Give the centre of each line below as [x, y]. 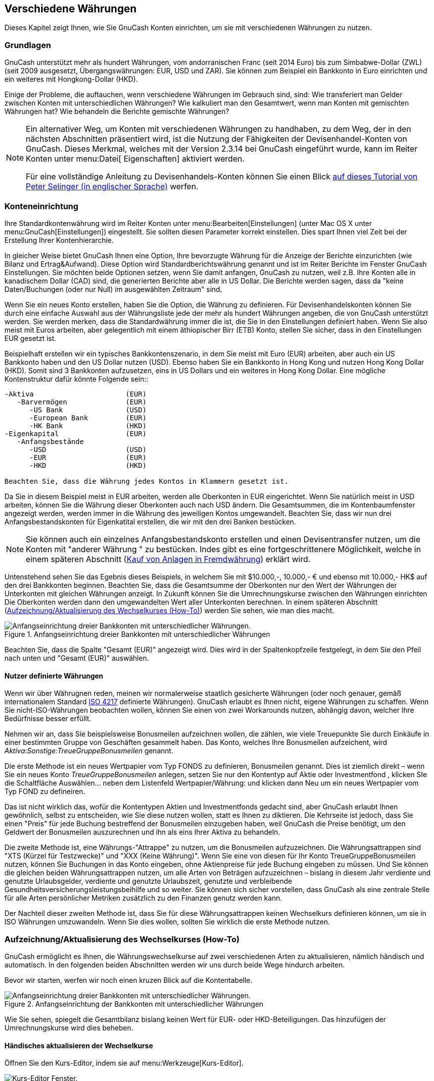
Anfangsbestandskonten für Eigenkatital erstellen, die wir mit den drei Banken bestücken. [150, 521]
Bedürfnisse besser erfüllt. [48, 719]
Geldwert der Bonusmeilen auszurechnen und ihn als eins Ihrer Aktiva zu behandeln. [142, 832]
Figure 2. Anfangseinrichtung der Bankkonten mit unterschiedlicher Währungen [134, 1004]
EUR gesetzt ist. [30, 338]
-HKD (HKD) [88, 465]
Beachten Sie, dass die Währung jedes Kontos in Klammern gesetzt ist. [147, 481]
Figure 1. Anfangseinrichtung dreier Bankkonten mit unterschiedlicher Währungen [137, 634]
